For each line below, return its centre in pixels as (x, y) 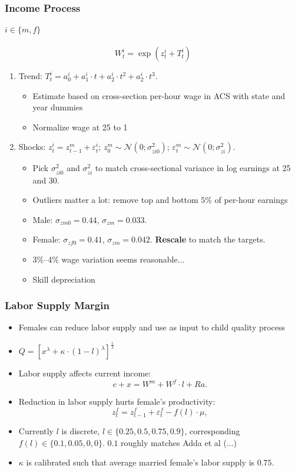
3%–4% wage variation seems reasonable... (109, 259)
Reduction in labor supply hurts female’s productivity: (117, 401)
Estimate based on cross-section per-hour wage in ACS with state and (159, 95)
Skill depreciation (64, 279)
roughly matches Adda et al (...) (179, 442)
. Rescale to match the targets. (208, 239)
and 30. (46, 180)
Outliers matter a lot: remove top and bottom (115, 200)
